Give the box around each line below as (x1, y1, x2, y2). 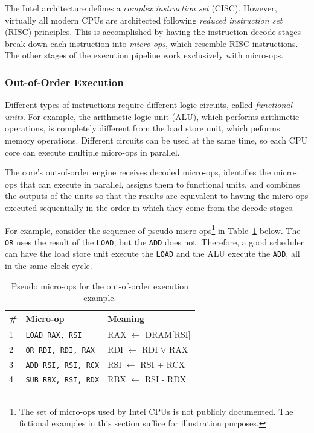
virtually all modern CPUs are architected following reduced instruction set (5, 13, 283, 26)
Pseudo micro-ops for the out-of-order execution (11, 279, 189, 292)
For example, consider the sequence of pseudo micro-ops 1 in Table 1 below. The (5, 222, 301, 236)
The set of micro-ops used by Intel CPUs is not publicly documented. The (19, 405, 293, 417)
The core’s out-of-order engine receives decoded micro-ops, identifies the (5, 166, 271, 179)
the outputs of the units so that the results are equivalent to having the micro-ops (5, 189, 309, 202)
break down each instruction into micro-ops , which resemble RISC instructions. (5, 37, 298, 49)
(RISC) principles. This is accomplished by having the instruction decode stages (5, 25, 301, 38)
